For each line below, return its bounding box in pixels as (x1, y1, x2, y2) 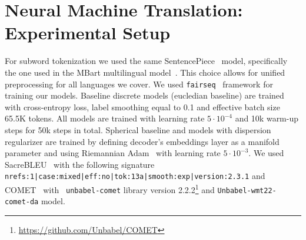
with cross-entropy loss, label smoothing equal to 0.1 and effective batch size (5, 100, 280, 113)
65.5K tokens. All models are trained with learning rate (5, 112, 205, 124)
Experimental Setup (5, 21, 171, 45)
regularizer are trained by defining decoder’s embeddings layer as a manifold (5, 135, 280, 147)
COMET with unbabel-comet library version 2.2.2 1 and (5, 181, 215, 195)
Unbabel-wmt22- (217, 186, 277, 195)
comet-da (5, 198, 39, 207)
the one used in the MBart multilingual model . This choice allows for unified (5, 66, 285, 78)
